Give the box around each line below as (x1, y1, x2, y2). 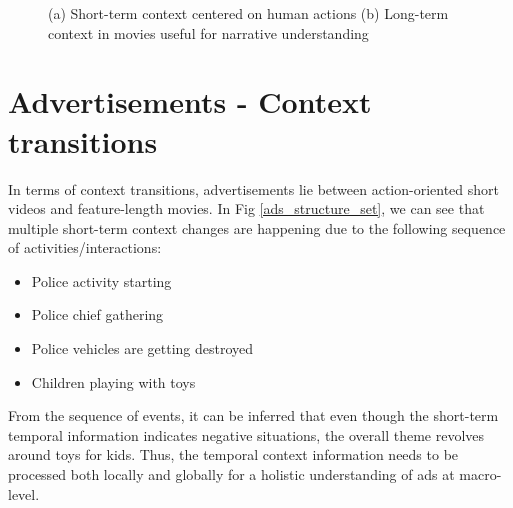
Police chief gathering (31, 304, 164, 325)
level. (8, 483, 40, 504)
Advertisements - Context (8, 81, 372, 122)
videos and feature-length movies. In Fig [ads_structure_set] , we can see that (8, 198, 485, 219)
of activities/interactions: (8, 237, 162, 258)
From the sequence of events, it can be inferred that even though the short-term (8, 405, 499, 426)
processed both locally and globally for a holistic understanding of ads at (8, 464, 455, 485)
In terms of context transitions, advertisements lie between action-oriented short (8, 178, 500, 199)
